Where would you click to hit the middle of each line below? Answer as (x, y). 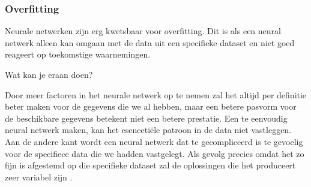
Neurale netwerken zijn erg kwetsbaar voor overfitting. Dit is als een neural (143, 31)
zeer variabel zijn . (39, 177)
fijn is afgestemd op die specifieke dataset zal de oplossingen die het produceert (150, 165)
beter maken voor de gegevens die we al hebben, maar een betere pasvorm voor (151, 106)
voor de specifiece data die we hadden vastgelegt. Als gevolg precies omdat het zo (155, 153)
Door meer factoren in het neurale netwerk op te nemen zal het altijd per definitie (156, 94)
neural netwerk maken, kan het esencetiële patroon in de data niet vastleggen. (148, 130)
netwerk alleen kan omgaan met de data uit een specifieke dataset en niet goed (150, 42)
